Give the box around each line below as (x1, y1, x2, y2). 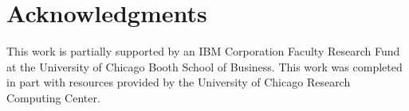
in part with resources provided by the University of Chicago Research (6, 74, 351, 90)
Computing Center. (6, 89, 100, 105)
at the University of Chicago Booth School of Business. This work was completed (6, 58, 403, 75)
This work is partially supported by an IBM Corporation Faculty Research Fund (6, 43, 400, 59)
